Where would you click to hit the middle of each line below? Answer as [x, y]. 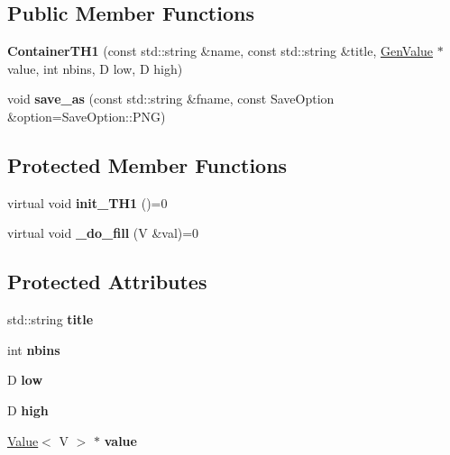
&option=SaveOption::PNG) [87, 116]
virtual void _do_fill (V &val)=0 [103, 233]
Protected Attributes [107, 282]
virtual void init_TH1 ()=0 [87, 202]
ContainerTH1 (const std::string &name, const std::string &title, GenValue [220, 51]
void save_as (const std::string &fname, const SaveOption [171, 99]
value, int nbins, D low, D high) [95, 68]
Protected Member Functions [147, 164]
